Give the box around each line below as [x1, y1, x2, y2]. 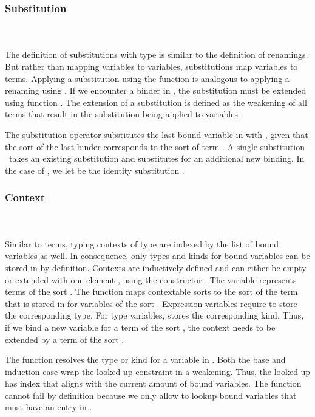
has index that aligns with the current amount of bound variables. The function [5, 377, 302, 390]
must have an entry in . [5, 401, 92, 413]
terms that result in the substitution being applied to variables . [5, 108, 243, 120]
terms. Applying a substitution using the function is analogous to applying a [5, 72, 290, 84]
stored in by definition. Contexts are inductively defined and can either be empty [5, 261, 307, 274]
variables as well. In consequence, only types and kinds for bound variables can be [5, 249, 310, 262]
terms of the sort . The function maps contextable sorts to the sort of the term [5, 285, 298, 298]
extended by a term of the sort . [5, 333, 124, 345]
